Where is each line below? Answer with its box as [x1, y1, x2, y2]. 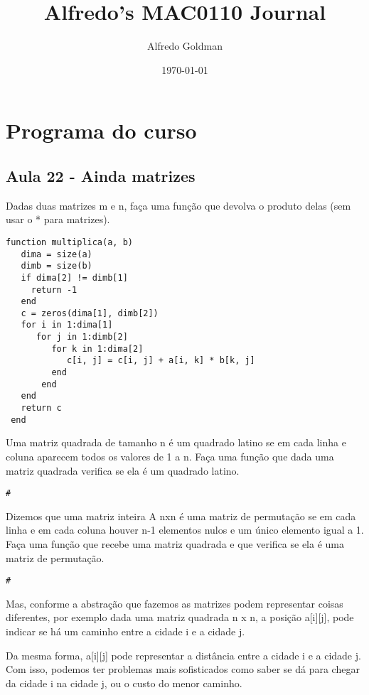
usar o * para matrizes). [6, 212, 110, 227]
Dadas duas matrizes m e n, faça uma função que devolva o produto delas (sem [6, 198, 351, 212]
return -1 [31, 284, 77, 295]
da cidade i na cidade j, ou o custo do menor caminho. [6, 675, 242, 690]
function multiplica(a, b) [6, 237, 133, 247]
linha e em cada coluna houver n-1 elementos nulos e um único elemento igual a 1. [6, 522, 364, 537]
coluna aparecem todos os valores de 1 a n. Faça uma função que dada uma [6, 448, 334, 463]
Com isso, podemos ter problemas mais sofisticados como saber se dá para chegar [6, 662, 360, 677]
